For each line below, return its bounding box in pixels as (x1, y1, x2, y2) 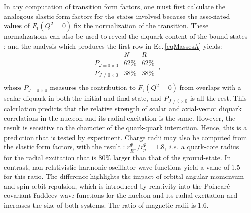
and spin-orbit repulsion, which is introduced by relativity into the (4, 180, 202, 191)
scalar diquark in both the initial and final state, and (4, 93, 162, 103)
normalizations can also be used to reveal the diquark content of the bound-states (4, 31, 248, 41)
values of (4, 20, 30, 31)
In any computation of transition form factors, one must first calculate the (4, 1, 226, 11)
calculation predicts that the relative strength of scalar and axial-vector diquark (4, 103, 242, 113)
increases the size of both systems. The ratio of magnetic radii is (4, 199, 196, 210)
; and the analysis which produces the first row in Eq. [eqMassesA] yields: (4, 40, 222, 51)
